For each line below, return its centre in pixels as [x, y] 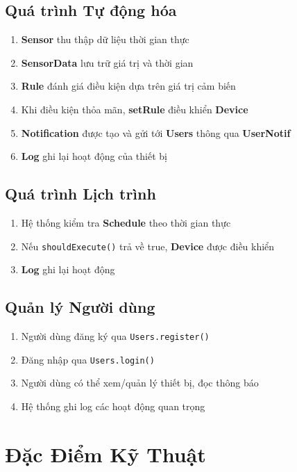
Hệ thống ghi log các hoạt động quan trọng [113, 406]
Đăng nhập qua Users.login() [88, 359]
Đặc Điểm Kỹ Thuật [105, 454]
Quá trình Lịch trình [80, 194]
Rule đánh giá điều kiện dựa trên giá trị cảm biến [128, 86]
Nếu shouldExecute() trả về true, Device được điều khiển [148, 246]
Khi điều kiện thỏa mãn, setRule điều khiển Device [135, 109]
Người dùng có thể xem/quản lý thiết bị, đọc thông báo [140, 383]
